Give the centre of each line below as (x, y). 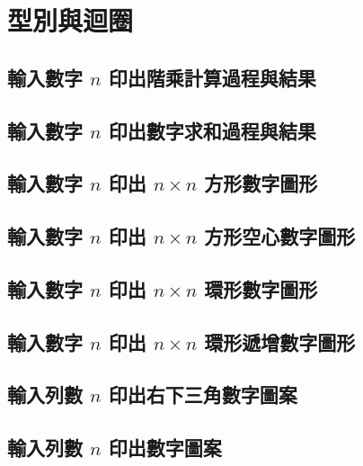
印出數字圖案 (165, 448)
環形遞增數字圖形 (280, 341)
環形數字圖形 (261, 288)
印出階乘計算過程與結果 (212, 77)
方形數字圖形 (261, 183)
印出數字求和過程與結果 (212, 130)
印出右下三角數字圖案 (203, 394)
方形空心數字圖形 (280, 236)
